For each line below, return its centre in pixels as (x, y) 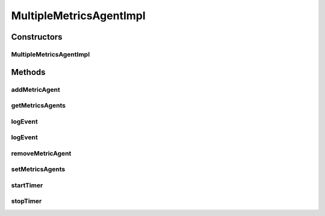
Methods (28, 72)
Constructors (37, 37)
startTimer (27, 185)
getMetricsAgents (39, 106)
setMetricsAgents (38, 169)
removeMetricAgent (41, 153)
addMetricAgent (36, 89)
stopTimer (26, 201)
